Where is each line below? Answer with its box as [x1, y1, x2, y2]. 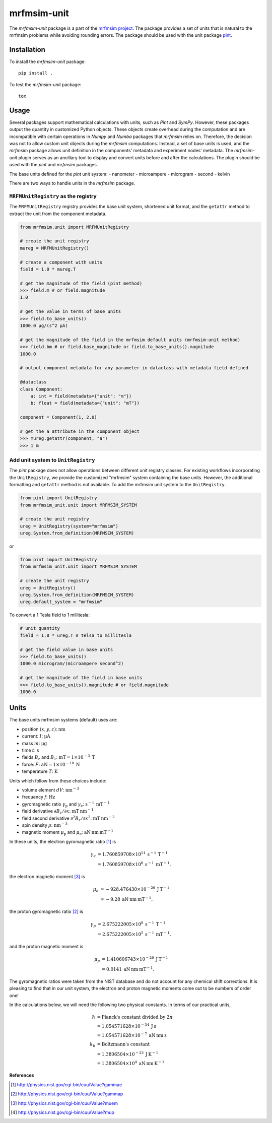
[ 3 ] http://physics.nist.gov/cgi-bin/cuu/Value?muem [11, 1100, 118, 1106]
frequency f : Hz [22, 794, 55, 800]
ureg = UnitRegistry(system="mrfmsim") [20, 523, 118, 529]
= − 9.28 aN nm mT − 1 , [100, 896, 153, 902]
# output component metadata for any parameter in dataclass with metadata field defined [20, 365, 249, 371]
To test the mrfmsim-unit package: [9, 81, 82, 88]
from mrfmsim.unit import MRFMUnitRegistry [20, 224, 129, 230]
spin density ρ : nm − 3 [22, 822, 68, 828]
